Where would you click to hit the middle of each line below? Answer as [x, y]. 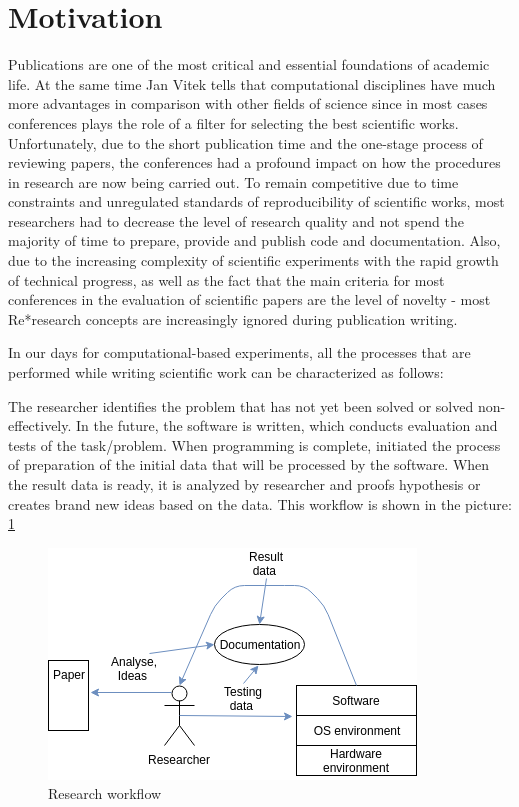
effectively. [40, 425]
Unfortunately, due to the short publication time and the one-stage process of [245, 142]
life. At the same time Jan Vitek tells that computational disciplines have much [252, 83]
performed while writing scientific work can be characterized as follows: [226, 372]
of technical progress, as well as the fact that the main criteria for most [226, 279]
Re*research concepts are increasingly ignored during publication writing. [233, 318]
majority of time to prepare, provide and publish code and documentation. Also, [254, 240]
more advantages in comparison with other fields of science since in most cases [248, 103]
